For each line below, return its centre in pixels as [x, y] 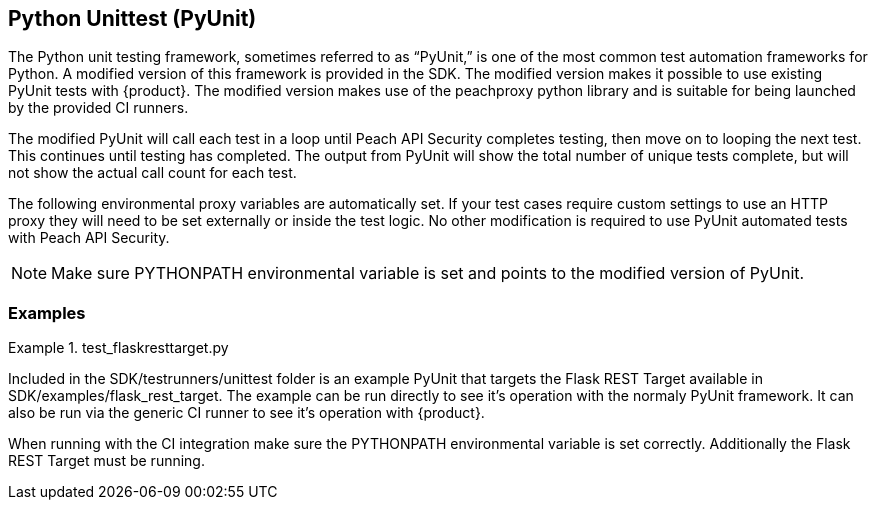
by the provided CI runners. [98, 108]
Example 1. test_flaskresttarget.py [118, 348]
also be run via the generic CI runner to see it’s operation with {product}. [246, 413]
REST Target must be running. [106, 461]
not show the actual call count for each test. [152, 173]
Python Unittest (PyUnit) [132, 18]
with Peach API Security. [89, 238]
